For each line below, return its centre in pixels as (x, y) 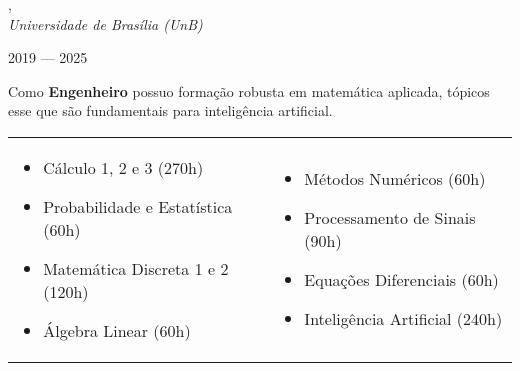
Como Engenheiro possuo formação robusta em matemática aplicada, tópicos (249, 90)
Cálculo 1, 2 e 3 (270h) (123, 167)
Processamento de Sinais (390, 218)
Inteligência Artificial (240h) (403, 319)
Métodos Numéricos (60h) (395, 179)
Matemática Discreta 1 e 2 (136, 268)
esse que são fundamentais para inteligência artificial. (170, 110)
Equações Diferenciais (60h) (401, 280)
